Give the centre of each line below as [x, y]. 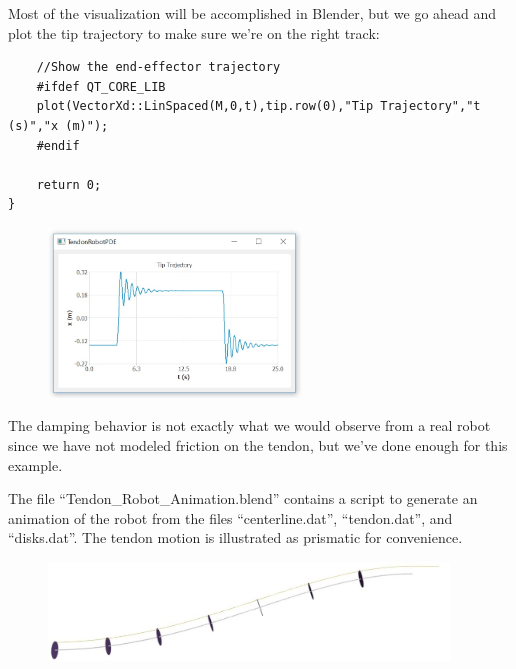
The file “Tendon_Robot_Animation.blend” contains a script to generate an [243, 498]
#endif [58, 145]
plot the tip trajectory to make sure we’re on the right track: [194, 32]
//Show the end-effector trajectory [158, 67]
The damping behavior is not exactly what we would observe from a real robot [249, 425]
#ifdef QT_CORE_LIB [101, 86]
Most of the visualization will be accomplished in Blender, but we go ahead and [252, 13]
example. [35, 464]
